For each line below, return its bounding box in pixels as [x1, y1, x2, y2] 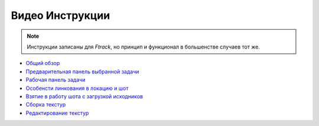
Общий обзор [25, 60, 60, 67]
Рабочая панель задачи [25, 76, 86, 83]
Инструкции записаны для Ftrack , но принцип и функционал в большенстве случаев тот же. [27, 43, 260, 50]
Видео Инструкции [11, 9, 110, 22]
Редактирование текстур [25, 109, 89, 117]
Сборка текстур [25, 101, 66, 108]
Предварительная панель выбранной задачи [25, 68, 139, 75]
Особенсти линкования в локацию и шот [25, 85, 129, 92]
